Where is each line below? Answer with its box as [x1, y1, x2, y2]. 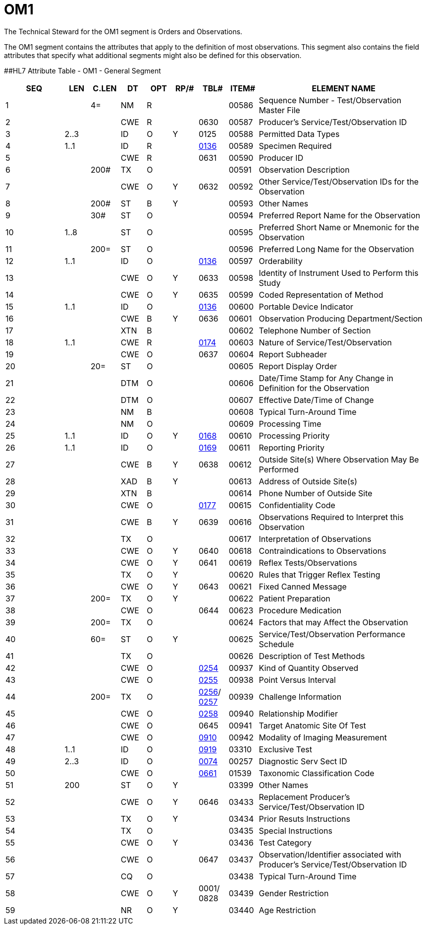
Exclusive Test [259, 744, 312, 754]
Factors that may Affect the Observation [259, 617, 408, 627]
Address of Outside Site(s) [259, 476, 358, 486]
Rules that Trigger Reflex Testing [259, 569, 380, 580]
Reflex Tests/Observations [259, 557, 357, 568]
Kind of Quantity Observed [259, 663, 359, 673]
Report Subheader [259, 349, 327, 359]
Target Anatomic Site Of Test [259, 720, 366, 730]
